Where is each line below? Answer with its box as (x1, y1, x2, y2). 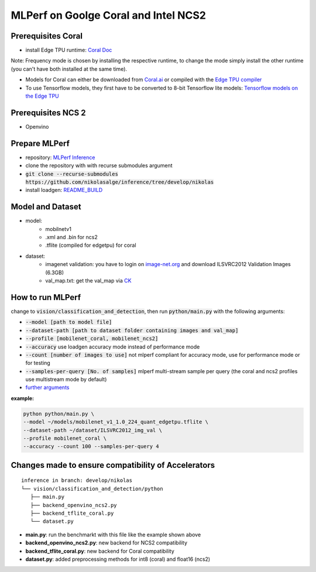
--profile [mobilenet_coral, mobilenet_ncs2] (25, 335, 159, 342)
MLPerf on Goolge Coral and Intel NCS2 (11, 9, 206, 22)
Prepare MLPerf (11, 138, 70, 149)
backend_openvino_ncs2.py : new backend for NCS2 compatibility (25, 539, 187, 546)
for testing (25, 360, 51, 367)
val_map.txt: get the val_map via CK (45, 277, 132, 284)
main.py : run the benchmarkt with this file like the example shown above (25, 531, 201, 538)
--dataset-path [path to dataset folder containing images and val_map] (25, 327, 239, 333)
